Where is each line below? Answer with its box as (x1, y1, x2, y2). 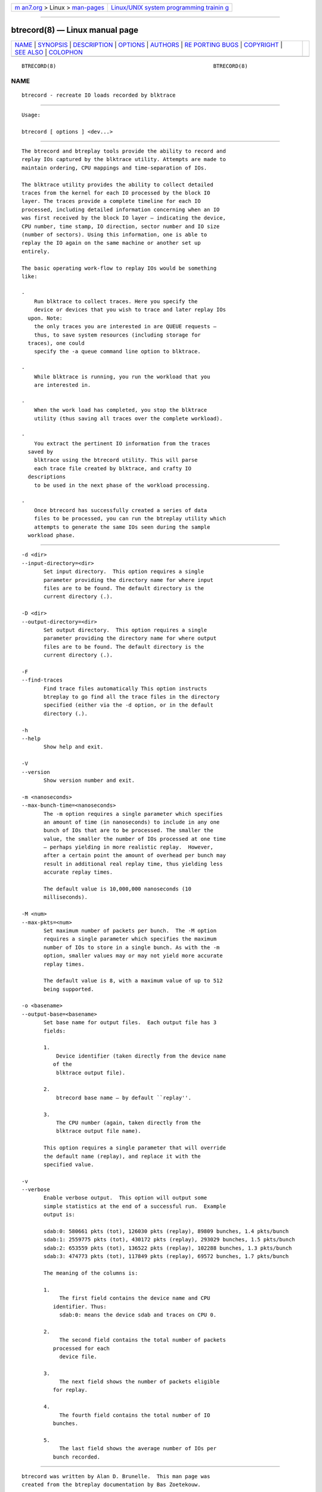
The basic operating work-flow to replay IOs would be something (21, 264, 217, 272)
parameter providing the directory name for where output (44, 635, 217, 642)
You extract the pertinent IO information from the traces (33, 440, 210, 447)
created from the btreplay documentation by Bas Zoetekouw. (21, 1481, 201, 1488)
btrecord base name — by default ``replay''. (55, 1094, 192, 1101)
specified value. (44, 1161, 94, 1168)
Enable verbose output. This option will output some (44, 1194, 208, 1201)
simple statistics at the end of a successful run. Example (44, 1203, 226, 1210)
